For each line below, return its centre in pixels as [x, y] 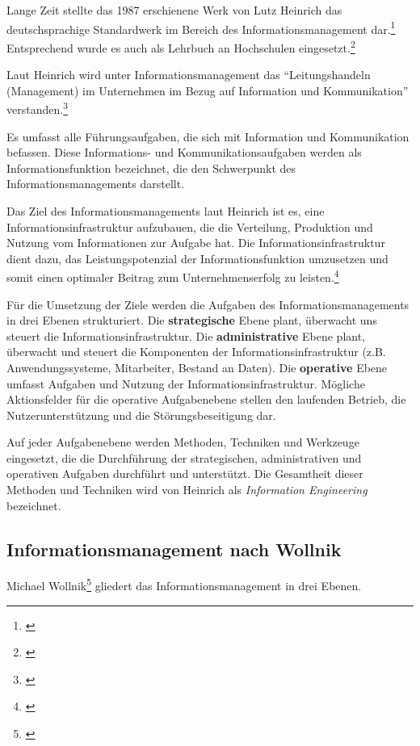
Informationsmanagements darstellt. [96, 184]
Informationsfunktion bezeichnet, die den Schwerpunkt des [151, 168]
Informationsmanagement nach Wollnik [174, 549]
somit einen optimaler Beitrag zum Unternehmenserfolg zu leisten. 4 [173, 276]
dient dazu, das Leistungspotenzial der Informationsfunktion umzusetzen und [197, 258]
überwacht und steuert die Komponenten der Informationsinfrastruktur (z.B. [196, 352]
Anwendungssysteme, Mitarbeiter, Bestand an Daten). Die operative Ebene [197, 367]
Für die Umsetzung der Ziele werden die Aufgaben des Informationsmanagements [208, 304]
